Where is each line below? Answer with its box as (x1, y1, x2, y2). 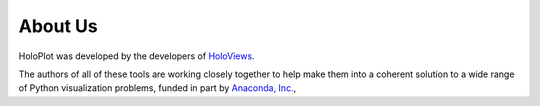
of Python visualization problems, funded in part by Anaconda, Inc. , (18, 82, 297, 94)
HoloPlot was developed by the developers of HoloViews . (18, 50, 255, 62)
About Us (18, 15, 99, 37)
